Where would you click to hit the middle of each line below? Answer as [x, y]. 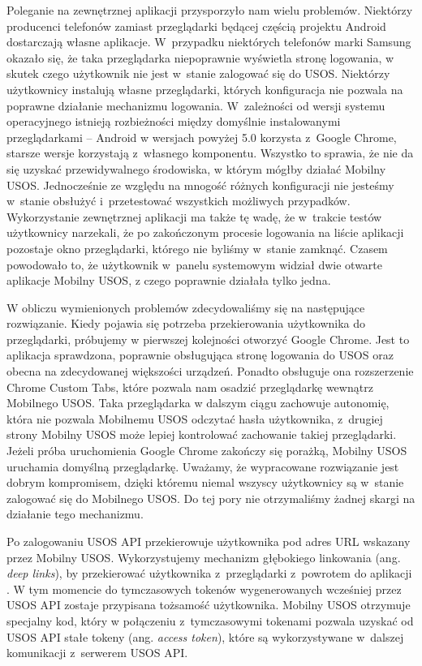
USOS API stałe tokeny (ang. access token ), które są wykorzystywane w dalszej [205, 636]
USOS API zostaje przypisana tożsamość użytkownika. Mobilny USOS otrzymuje [209, 605]
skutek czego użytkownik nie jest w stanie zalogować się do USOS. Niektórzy [198, 73]
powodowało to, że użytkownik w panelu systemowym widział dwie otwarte [194, 264]
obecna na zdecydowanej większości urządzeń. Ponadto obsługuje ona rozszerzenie [210, 371]
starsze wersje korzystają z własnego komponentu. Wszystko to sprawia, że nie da [210, 153]
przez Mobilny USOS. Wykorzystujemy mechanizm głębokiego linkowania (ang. [204, 557]
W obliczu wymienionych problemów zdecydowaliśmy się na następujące [186, 307]
